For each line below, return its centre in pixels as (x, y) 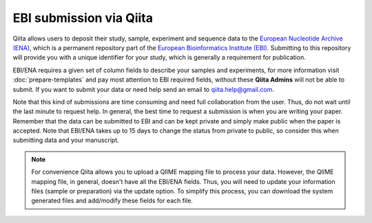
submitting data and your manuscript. (66, 140)
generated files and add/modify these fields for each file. (112, 201)
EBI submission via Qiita (83, 18)
